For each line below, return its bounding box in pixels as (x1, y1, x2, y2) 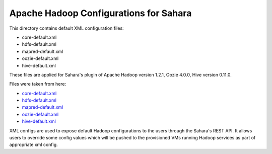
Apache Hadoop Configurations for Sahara (9, 8, 192, 19)
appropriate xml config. (9, 141, 58, 148)
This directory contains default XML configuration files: (9, 25, 124, 31)
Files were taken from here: (9, 81, 66, 87)
